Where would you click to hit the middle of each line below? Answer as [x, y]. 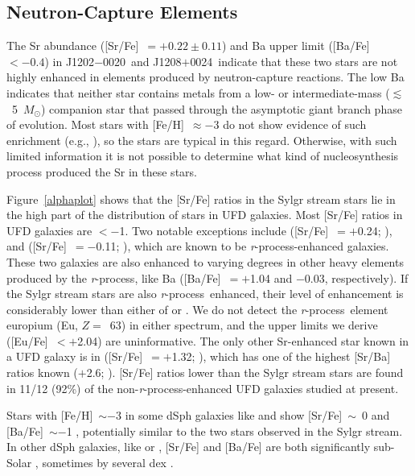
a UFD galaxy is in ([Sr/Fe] [75, 356]
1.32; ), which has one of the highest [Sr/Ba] [281, 356]
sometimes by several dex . [108, 463]
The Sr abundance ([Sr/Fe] [73, 46]
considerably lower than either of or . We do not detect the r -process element [197, 309]
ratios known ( [42, 373]
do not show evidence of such [295, 124]
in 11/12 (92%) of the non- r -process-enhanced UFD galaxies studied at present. [203, 388]
